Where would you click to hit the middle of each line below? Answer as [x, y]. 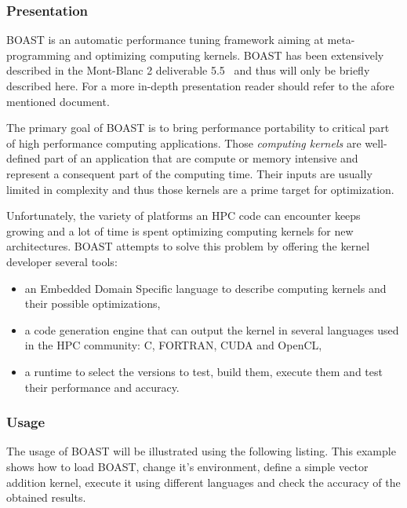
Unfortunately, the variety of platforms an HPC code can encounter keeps [184, 216]
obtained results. [46, 497]
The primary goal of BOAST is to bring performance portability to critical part [198, 128]
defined [24, 158]
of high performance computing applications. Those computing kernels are [184, 143]
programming [38, 55]
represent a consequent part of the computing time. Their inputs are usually [189, 173]
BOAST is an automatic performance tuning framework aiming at [165, 40]
